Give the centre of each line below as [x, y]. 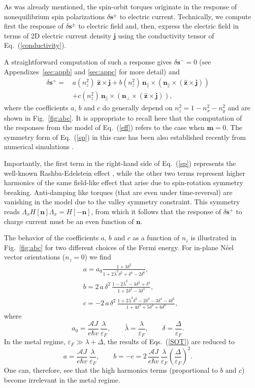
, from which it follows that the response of [156, 211]
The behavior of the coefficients [51, 238]
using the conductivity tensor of [166, 35]
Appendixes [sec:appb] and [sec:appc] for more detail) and [92, 71]
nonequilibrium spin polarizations [54, 16]
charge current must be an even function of [69, 221]
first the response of [34, 26]
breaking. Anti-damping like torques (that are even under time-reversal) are [118, 192]
